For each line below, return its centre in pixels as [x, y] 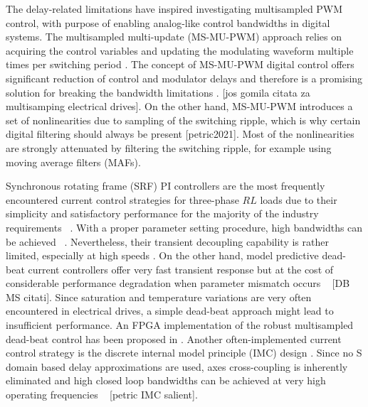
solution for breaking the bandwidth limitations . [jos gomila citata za [158, 92]
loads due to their [299, 199]
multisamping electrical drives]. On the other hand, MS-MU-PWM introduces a [179, 106]
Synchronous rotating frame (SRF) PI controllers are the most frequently [165, 186]
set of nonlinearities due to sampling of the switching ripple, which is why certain [183, 120]
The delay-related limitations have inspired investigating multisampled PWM [174, 9]
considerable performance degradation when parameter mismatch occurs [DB [178, 283]
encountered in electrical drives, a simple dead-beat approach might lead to [170, 311]
